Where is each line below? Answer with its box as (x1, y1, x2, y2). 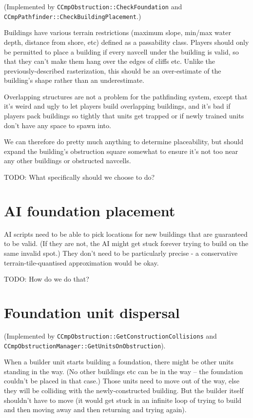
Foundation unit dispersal (4, 302, 180, 322)
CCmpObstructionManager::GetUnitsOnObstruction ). (4, 340, 166, 350)
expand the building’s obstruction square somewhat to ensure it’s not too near (4, 146, 238, 156)
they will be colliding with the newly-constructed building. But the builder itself (4, 385, 244, 395)
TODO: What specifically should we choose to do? (4, 172, 155, 182)
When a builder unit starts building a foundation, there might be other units (4, 357, 234, 367)
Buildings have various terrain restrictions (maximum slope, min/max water (4, 27, 231, 38)
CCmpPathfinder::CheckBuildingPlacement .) (4, 11, 141, 21)
